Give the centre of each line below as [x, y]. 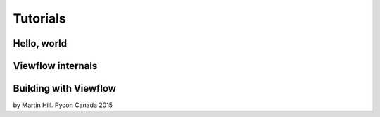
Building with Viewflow [64, 88]
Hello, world [40, 43]
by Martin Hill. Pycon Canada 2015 [63, 105]
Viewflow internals [55, 66]
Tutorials [39, 18]
